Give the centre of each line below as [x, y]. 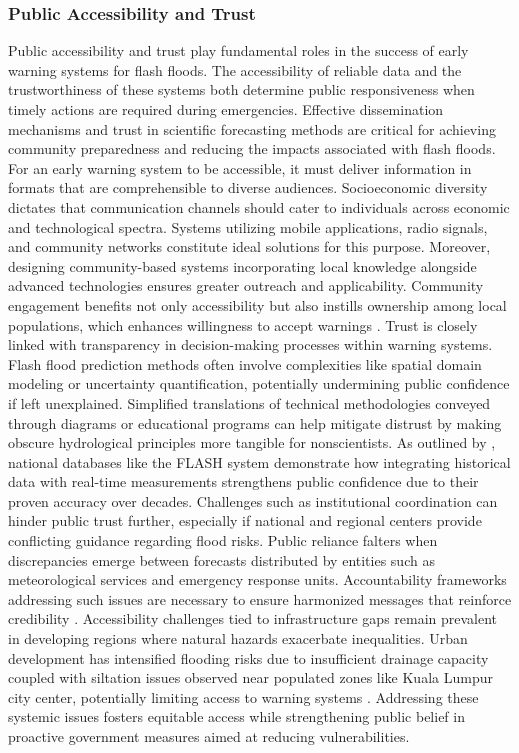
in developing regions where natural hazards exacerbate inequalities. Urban [238, 638]
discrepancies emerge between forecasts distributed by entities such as [221, 559]
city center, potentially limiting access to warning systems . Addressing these [243, 696]
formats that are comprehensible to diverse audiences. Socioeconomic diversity [248, 187]
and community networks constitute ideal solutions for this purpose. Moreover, [249, 246]
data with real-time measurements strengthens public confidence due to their [243, 481]
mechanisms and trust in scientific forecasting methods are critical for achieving [252, 128]
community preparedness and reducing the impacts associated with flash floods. [252, 148]
